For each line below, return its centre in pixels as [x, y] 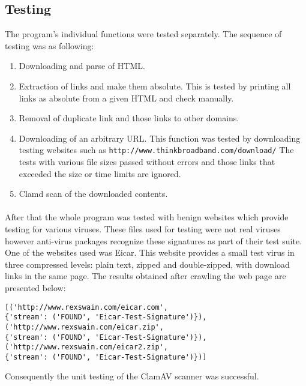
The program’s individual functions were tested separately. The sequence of [143, 34]
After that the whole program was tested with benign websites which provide [147, 217]
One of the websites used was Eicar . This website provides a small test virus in [150, 252]
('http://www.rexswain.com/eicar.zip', [84, 327]
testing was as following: [49, 45]
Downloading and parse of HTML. [82, 66]
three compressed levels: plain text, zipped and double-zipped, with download [147, 264]
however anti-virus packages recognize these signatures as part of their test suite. [154, 240]
